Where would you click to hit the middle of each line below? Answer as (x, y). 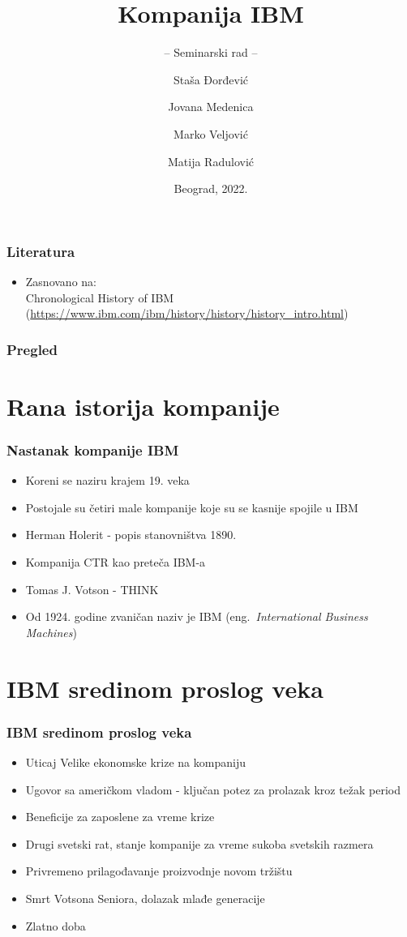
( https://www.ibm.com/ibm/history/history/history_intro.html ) (187, 313)
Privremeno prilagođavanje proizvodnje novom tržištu (159, 871)
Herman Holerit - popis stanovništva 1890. (131, 535)
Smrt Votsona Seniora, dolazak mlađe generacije (145, 898)
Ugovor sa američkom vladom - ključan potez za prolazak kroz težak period (213, 789)
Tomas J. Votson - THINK (92, 589)
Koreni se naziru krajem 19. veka (107, 480)
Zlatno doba (56, 925)
